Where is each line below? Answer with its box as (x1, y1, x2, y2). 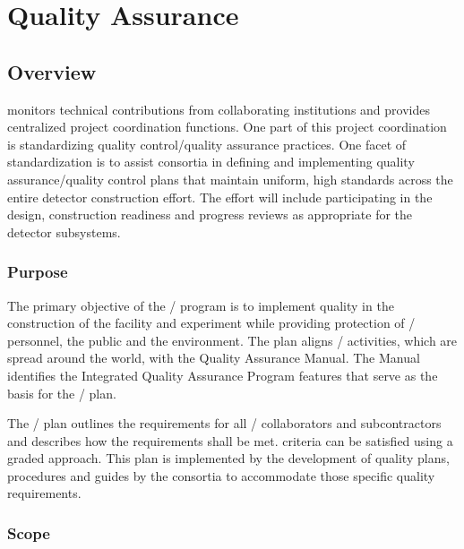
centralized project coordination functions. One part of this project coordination (7, 117, 447, 136)
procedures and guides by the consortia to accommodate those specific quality (7, 466, 435, 485)
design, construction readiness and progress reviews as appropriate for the (7, 205, 413, 224)
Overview (7, 57, 97, 85)
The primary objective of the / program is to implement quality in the (7, 296, 394, 314)
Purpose (7, 261, 68, 283)
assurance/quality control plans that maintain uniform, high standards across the (7, 169, 453, 188)
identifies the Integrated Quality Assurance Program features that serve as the (7, 365, 438, 384)
